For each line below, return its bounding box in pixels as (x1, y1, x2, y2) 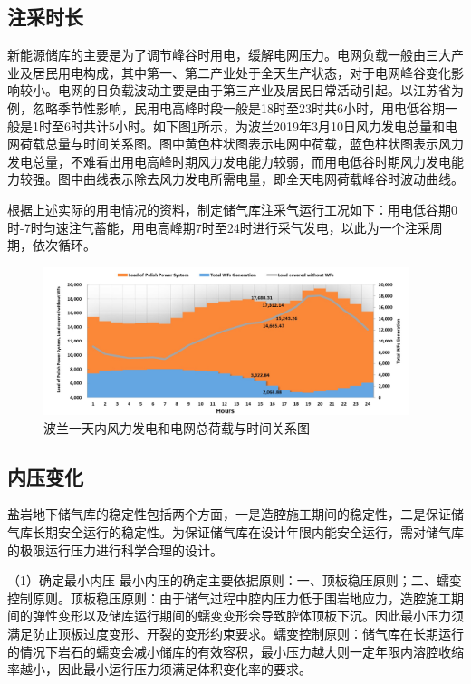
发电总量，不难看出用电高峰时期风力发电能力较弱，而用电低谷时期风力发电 (7, 151, 451, 170)
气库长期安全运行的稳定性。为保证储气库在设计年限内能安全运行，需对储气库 (7, 522, 464, 541)
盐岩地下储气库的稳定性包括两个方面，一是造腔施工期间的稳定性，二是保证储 (7, 505, 464, 524)
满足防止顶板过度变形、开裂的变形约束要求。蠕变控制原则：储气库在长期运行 (7, 623, 464, 642)
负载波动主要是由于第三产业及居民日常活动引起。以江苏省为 (108, 81, 464, 100)
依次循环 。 (32, 236, 96, 255)
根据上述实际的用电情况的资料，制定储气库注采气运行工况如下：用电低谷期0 (7, 199, 457, 218)
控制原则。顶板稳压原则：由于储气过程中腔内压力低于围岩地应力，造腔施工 (7, 588, 451, 607)
